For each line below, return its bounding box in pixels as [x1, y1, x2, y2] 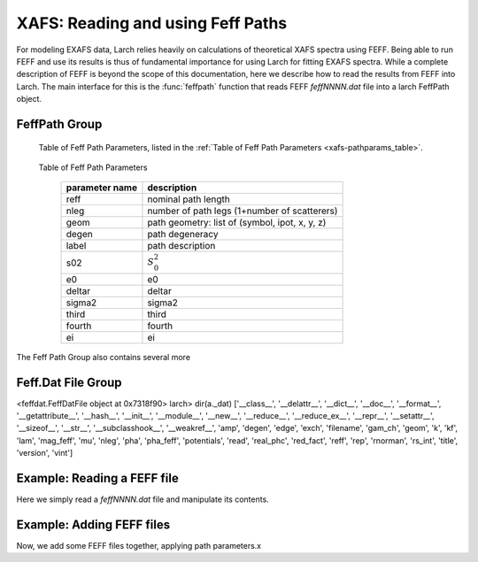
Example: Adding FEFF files [16, 517, 171, 532]
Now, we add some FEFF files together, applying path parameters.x [16, 540, 262, 550]
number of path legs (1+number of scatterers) [147, 204, 338, 217]
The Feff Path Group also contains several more [16, 351, 190, 362]
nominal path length [147, 193, 230, 205]
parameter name [66, 181, 137, 194]
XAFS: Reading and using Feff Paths [16, 13, 288, 33]
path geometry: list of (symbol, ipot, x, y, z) [147, 217, 327, 229]
